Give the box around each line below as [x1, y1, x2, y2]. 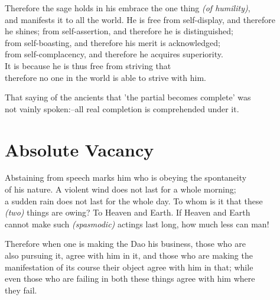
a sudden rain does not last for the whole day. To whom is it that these [5, 194, 263, 207]
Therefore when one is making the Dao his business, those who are [5, 237, 246, 250]
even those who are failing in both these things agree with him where [5, 272, 255, 285]
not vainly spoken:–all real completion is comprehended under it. [5, 102, 239, 115]
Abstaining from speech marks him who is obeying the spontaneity [5, 171, 247, 184]
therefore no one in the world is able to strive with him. [5, 71, 206, 83]
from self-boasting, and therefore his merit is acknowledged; [5, 36, 220, 48]
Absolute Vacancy [5, 137, 154, 161]
